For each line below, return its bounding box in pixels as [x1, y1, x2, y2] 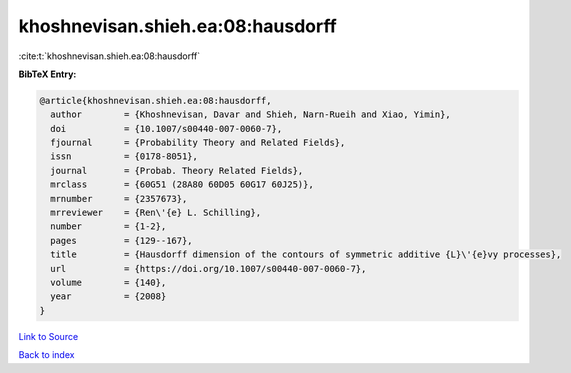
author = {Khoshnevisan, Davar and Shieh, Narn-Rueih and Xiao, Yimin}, [50, 109, 452, 120]
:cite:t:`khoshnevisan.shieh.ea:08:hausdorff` [18, 50, 201, 62]
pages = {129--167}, [50, 235, 194, 246]
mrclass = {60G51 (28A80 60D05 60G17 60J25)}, [50, 179, 314, 190]
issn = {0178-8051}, [50, 151, 199, 162]
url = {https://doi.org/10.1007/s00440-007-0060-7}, [50, 263, 367, 274]
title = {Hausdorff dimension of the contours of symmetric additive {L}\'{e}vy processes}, [50, 249, 562, 260]
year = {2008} [50, 291, 167, 302]
